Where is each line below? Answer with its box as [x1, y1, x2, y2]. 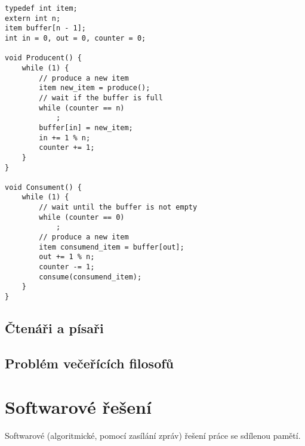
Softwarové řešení [5, 395, 152, 419]
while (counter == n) [39, 103, 125, 112]
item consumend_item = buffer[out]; [39, 242, 184, 251]
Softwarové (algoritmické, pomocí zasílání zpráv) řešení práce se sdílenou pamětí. [5, 429, 301, 442]
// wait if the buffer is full [39, 93, 163, 102]
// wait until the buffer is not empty [39, 203, 198, 212]
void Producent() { [5, 54, 82, 63]
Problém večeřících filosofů [5, 353, 174, 372]
